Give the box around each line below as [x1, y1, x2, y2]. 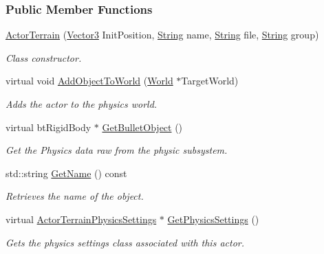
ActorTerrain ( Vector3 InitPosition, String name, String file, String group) [6, 27, 319, 42]
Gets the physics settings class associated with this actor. [6, 235, 245, 249]
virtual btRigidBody [6, 119, 91, 134]
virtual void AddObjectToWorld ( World [6, 73, 173, 88]
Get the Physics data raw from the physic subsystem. [6, 143, 228, 157]
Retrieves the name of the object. [6, 189, 144, 203]
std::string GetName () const [6, 165, 127, 180]
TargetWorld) [181, 73, 239, 88]
